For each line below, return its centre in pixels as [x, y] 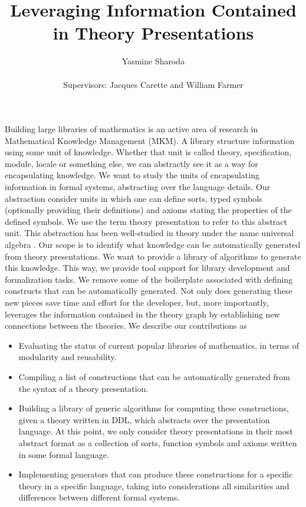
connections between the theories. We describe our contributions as [126, 326]
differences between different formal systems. [99, 497]
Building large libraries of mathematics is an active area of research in [131, 129]
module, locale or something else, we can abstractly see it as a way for [131, 163]
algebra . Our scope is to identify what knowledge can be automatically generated [153, 245]
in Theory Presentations [153, 33]
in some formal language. [64, 454]
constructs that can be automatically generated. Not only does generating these [149, 291]
